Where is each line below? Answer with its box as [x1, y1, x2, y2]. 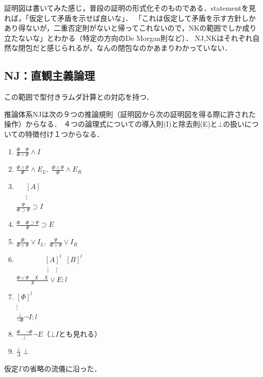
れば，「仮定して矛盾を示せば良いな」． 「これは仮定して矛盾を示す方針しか [4, 12, 256, 23]
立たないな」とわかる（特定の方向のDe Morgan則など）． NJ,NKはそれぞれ [4, 32, 253, 43]
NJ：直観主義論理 [4, 67, 95, 83]
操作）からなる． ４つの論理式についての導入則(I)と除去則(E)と [4, 119, 218, 129]
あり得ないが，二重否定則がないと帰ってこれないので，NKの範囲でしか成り [4, 22, 257, 33]
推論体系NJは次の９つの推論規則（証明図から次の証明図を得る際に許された [4, 108, 256, 119]
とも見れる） [59, 328, 102, 339]
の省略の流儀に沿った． [22, 363, 101, 373]
